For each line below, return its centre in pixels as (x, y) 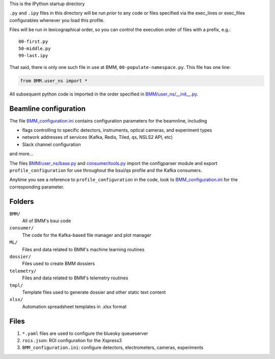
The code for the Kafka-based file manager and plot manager (87, 235)
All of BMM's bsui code (47, 221)
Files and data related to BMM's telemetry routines (75, 278)
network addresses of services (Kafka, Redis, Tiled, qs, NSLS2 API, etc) (98, 137)
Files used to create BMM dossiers (59, 264)
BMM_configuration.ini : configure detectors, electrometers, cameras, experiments (113, 348)
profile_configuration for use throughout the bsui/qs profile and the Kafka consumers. (106, 170)
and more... (21, 154)
